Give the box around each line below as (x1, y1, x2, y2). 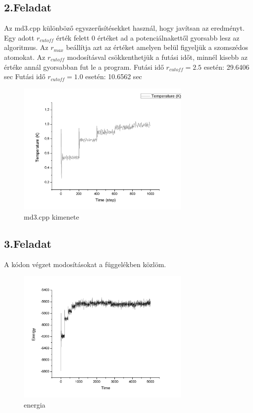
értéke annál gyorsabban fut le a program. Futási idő (4, 61, 164, 72)
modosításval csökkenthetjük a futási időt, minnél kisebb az (67, 51, 248, 62)
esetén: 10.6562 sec (85, 71, 142, 82)
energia (24, 399, 46, 410)
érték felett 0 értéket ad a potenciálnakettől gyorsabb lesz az (56, 32, 240, 43)
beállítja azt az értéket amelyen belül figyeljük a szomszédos (66, 42, 249, 52)
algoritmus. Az (4, 42, 49, 52)
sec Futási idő (4, 71, 46, 82)
